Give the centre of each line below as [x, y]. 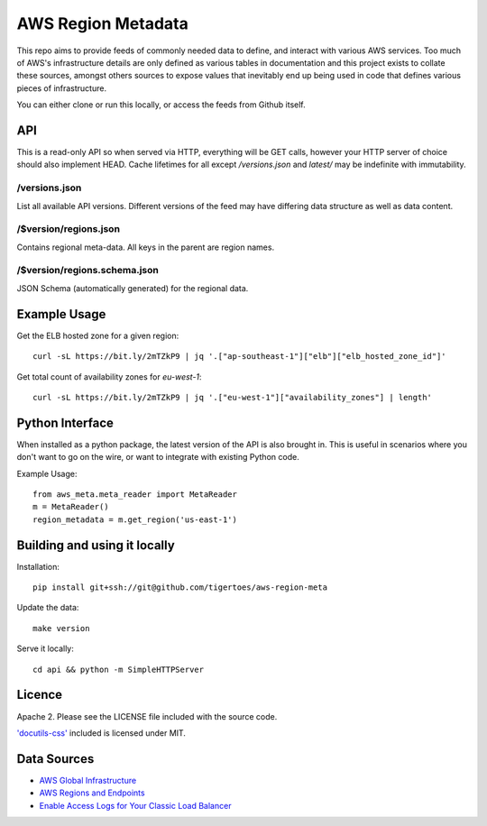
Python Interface [65, 422]
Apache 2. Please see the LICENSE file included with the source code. [147, 716]
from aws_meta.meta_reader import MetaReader [135, 494]
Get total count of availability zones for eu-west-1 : [109, 376]
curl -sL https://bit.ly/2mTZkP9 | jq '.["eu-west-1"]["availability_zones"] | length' [233, 397]
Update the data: [48, 608]
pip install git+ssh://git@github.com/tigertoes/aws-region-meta [180, 587]
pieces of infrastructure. [62, 88]
